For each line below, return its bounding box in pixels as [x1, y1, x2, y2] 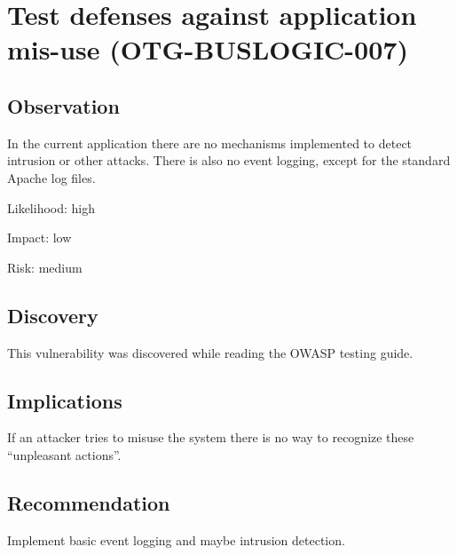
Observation [7, 91, 120, 119]
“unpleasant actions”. [7, 445, 122, 464]
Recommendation [7, 488, 170, 516]
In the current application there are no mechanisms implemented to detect [7, 133, 413, 152]
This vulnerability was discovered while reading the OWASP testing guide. [7, 343, 414, 361]
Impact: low [7, 228, 72, 247]
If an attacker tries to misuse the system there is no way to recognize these [7, 428, 414, 447]
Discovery [7, 301, 98, 329]
